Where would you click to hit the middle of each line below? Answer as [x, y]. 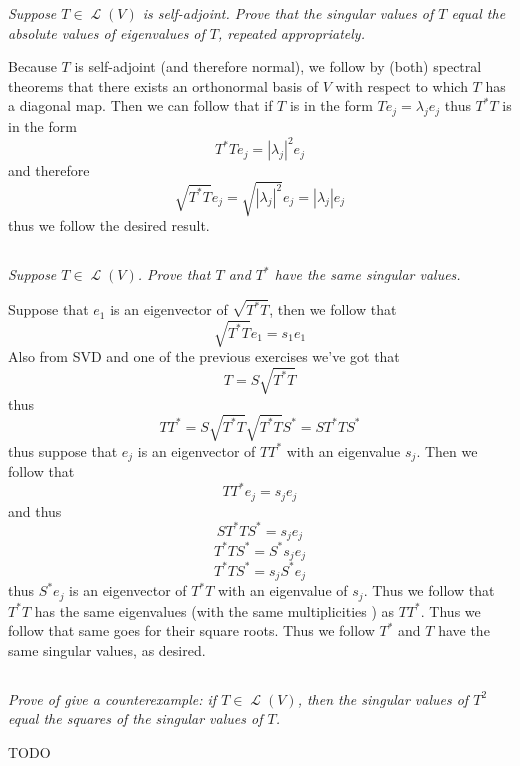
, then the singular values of [383, 698]
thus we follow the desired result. [109, 225]
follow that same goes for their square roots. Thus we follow [191, 630]
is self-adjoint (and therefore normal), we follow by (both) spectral [278, 66]
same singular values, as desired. [107, 649]
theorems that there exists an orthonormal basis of [163, 85]
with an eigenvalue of [283, 590]
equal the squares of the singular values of [135, 718]
